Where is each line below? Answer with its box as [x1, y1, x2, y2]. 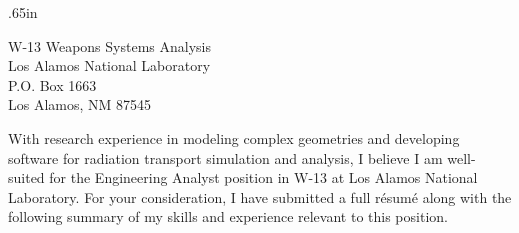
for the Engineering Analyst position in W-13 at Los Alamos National [49, 167, 478, 188]
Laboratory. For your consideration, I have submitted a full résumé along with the [8, 186, 512, 207]
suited [8, 167, 45, 188]
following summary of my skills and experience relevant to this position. [8, 206, 448, 227]
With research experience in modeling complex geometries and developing [8, 127, 460, 148]
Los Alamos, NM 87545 [8, 94, 152, 115]
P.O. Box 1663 [8, 74, 97, 95]
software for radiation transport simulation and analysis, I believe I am [8, 147, 443, 168]
